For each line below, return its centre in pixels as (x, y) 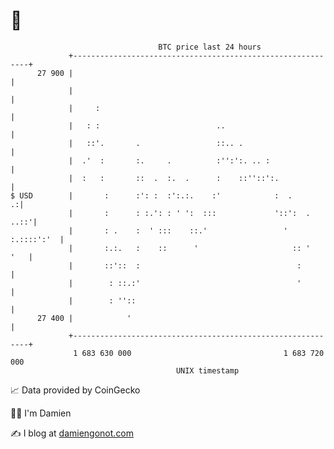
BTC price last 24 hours (210, 47)
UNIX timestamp (207, 370)
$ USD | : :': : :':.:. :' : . (151, 195)
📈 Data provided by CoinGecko (75, 390)
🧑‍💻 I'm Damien (41, 413)
